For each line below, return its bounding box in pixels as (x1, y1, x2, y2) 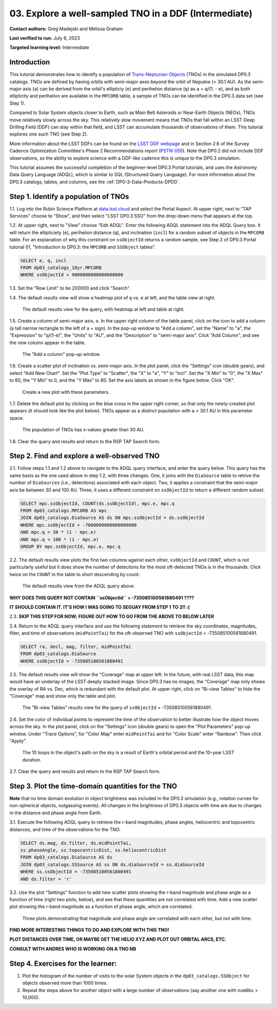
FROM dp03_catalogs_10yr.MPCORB (20, 264, 102, 271)
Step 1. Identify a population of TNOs (9, 192, 129, 201)
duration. (22, 756, 42, 763)
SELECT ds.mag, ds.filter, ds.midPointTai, (20, 840, 132, 846)
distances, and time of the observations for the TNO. (9, 826, 121, 832)
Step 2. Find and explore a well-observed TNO (9, 452, 160, 461)
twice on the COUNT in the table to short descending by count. (9, 571, 141, 577)
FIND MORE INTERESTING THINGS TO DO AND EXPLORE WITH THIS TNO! (9, 927, 169, 933)
